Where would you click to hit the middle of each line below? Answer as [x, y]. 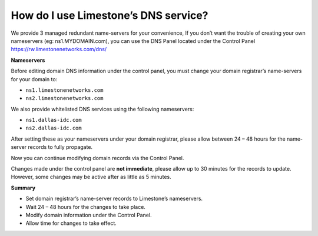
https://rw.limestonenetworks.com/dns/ [59, 49]
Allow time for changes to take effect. [71, 223]
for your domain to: [34, 79]
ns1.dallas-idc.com [54, 120]
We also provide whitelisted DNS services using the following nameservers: [102, 109]
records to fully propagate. [60, 147]
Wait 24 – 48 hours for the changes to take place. [85, 207]
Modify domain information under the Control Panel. [89, 215]
